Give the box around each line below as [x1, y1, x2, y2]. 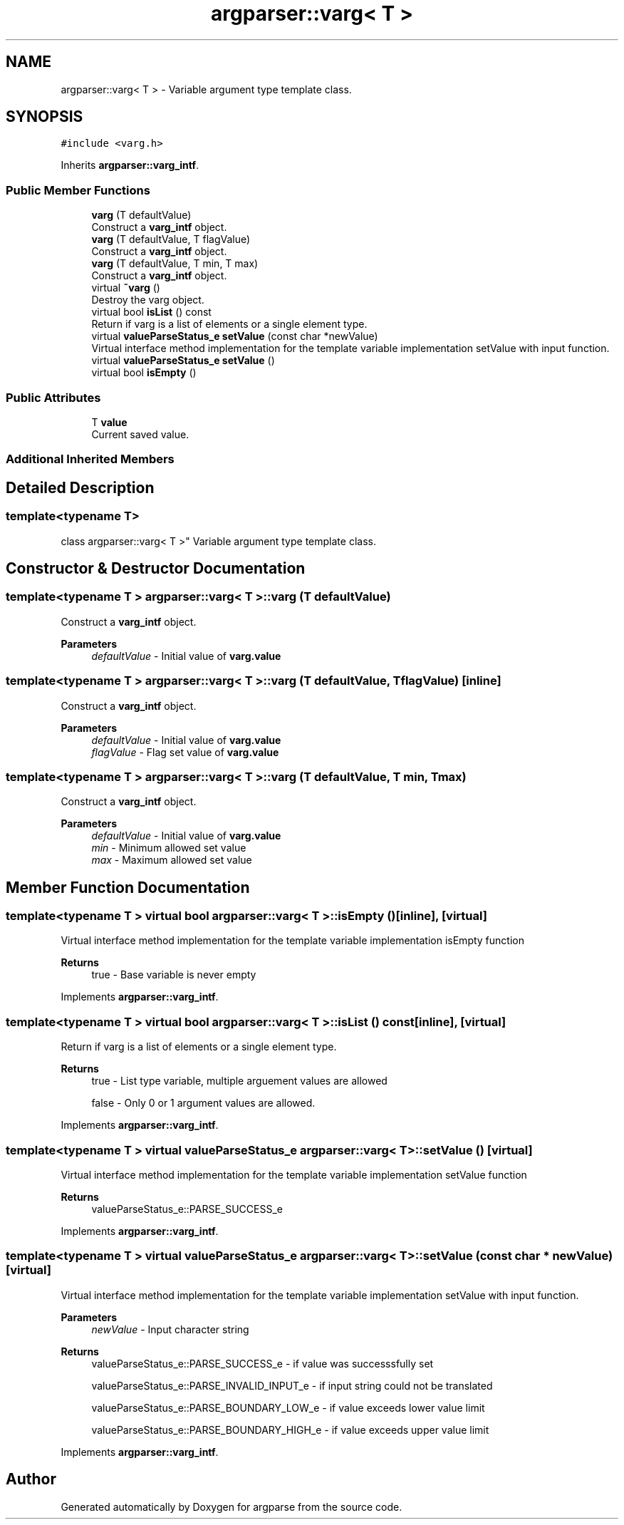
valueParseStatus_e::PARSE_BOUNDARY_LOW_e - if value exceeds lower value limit [91, 1401, 485, 1414]
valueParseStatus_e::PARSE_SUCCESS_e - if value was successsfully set [91, 1357, 434, 1370]
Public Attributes [6, 390, 101, 405]
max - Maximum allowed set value [91, 854, 252, 867]
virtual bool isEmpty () [91, 366, 197, 379]
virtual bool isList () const [91, 306, 212, 319]
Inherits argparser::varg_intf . [61, 159, 199, 172]
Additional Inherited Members [6, 452, 175, 467]
